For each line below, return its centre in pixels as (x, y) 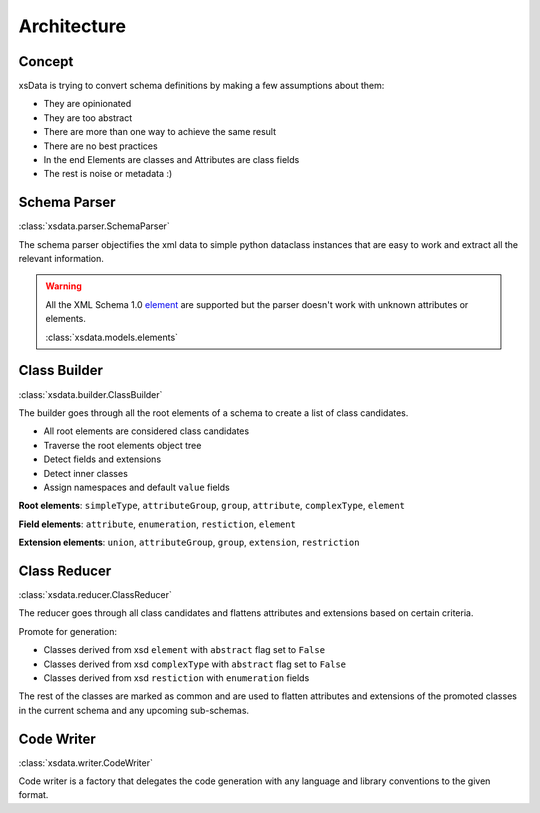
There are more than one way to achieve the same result (160, 132)
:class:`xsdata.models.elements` (112, 337)
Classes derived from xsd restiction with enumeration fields (176, 677)
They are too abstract (88, 117)
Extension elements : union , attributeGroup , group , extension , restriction (189, 542)
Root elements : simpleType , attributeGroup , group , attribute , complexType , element (211, 506)
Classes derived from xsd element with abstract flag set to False (184, 650)
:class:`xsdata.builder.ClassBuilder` (90, 394)
